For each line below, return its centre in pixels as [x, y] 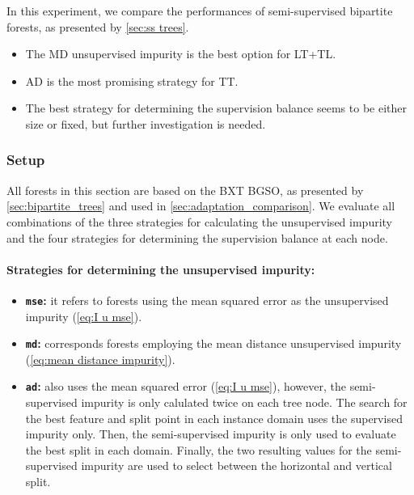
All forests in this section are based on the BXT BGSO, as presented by [185, 190]
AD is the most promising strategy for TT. [132, 80]
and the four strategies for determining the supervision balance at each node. [197, 237]
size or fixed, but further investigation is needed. [146, 123]
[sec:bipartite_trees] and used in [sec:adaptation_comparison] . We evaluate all [201, 206]
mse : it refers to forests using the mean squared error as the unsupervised [207, 300]
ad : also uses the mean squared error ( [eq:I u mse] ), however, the [186, 386]
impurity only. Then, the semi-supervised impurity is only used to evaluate [211, 434]
